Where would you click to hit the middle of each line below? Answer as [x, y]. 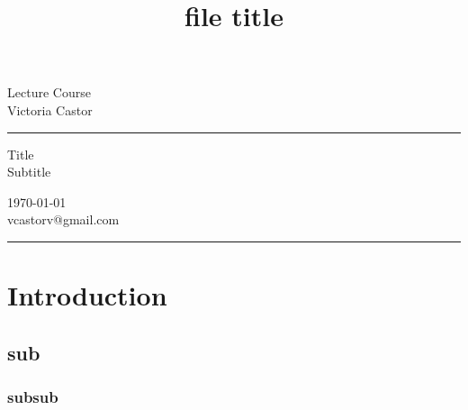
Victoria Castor [50, 109]
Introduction [87, 295]
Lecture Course [49, 92]
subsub [33, 397]
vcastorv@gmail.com [63, 219]
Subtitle [29, 172]
